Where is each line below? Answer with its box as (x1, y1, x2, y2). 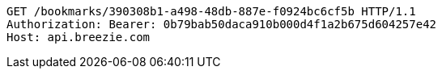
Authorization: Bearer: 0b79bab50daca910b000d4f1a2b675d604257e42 (6, 18, 437, 31)
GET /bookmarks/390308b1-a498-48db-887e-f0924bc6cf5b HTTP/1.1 (6, 5, 416, 18)
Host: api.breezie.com (6, 31, 151, 44)
